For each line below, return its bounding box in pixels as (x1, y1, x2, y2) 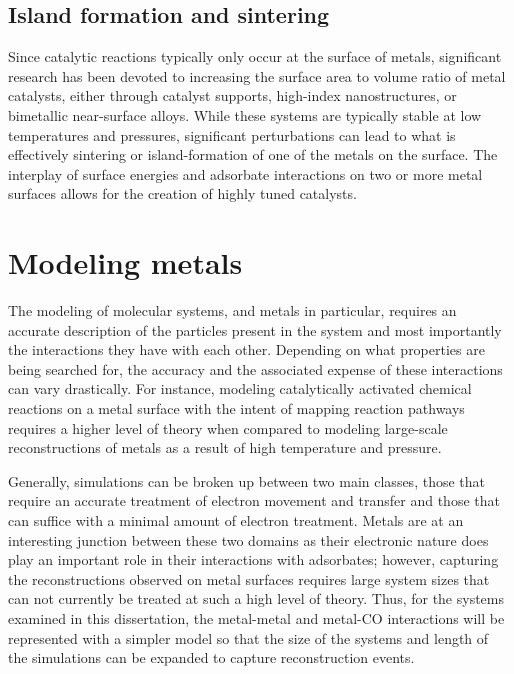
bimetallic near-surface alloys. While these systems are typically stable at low (8, 104, 482, 125)
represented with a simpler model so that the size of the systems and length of (8, 627, 489, 648)
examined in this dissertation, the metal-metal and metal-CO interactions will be (8, 607, 505, 628)
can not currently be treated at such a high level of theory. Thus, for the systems (8, 588, 505, 609)
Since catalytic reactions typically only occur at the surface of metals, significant (8, 46, 502, 67)
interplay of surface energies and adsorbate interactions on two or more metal (8, 163, 483, 184)
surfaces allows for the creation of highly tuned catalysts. (8, 183, 357, 204)
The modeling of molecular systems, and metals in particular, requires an (8, 300, 457, 321)
